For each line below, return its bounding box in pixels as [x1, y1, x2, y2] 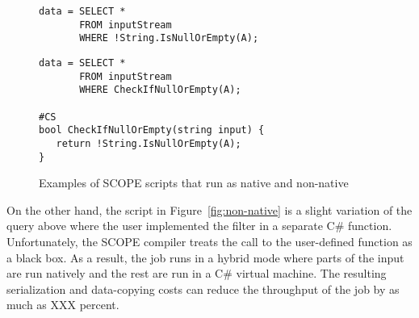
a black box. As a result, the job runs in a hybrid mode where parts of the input [6, 249, 404, 266]
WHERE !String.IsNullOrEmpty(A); [79, 32, 259, 44]
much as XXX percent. [6, 296, 119, 313]
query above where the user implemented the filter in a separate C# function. [6, 217, 392, 234]
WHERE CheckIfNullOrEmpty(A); [79, 84, 241, 96]
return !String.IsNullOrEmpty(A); [56, 137, 241, 149]
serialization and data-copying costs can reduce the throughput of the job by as [6, 280, 400, 297]
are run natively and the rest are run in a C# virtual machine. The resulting [6, 265, 387, 282]
